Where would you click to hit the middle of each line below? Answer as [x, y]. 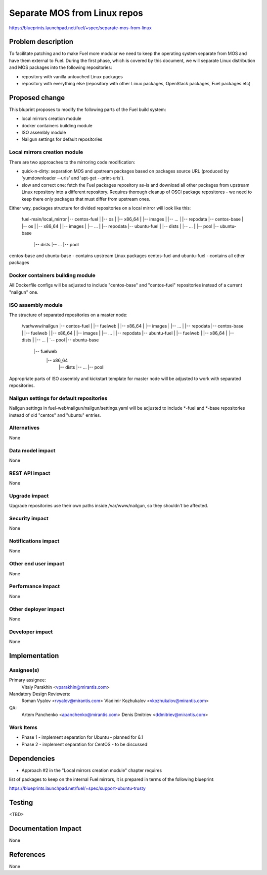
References [27, 854]
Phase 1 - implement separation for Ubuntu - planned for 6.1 [82, 737]
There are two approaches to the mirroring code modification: [72, 162]
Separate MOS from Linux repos [76, 13]
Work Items [23, 727]
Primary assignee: [28, 680]
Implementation [34, 656]
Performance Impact [35, 586]
